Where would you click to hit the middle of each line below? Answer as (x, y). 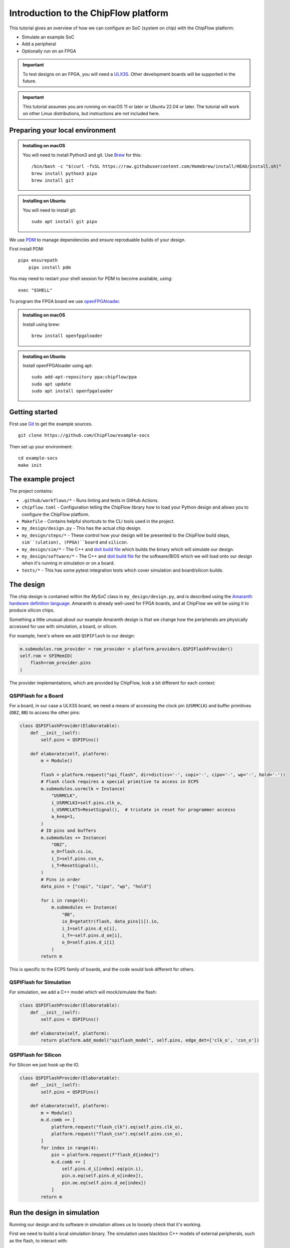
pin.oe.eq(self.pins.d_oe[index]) (104, 1183)
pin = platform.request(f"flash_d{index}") (105, 1155)
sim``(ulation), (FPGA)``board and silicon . (75, 542)
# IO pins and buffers (69, 831)
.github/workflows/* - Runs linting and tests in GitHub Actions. (90, 500)
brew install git (53, 180)
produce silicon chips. (32, 610)
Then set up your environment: (41, 446)
